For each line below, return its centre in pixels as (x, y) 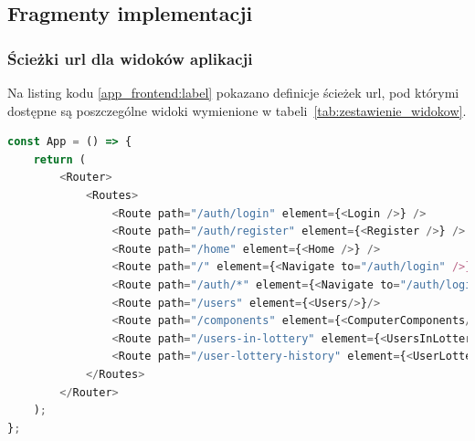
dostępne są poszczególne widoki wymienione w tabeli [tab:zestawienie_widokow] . (237, 110)
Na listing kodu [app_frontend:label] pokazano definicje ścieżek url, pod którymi (233, 92)
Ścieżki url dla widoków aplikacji (130, 58)
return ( (59, 159)
